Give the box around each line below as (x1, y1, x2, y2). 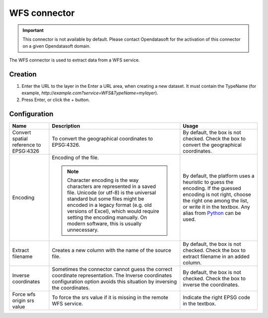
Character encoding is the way (67, 177, 139, 184)
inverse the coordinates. (183, 281, 239, 288)
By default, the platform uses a (183, 173, 255, 180)
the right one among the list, (183, 197, 249, 204)
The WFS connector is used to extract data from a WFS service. (9, 57, 140, 63)
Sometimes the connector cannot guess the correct (52, 266, 173, 273)
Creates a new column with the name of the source (52, 247, 171, 254)
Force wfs (12, 291, 36, 298)
